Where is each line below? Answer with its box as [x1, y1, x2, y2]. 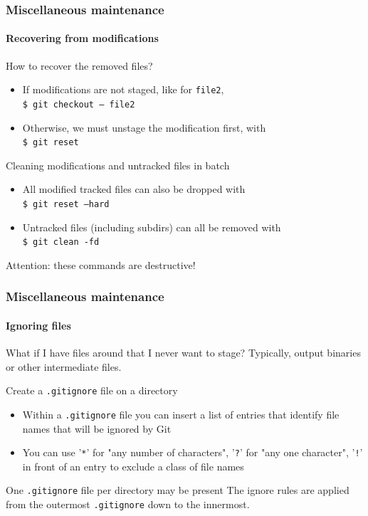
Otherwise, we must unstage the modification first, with [22, 120, 266, 135]
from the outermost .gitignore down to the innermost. [6, 497, 250, 512]
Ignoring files [6, 317, 71, 332]
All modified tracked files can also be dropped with [22, 181, 246, 196]
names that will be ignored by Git [22, 421, 172, 436]
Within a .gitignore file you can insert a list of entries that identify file [22, 406, 340, 421]
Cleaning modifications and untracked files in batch [6, 157, 230, 172]
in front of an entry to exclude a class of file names [22, 458, 244, 473]
